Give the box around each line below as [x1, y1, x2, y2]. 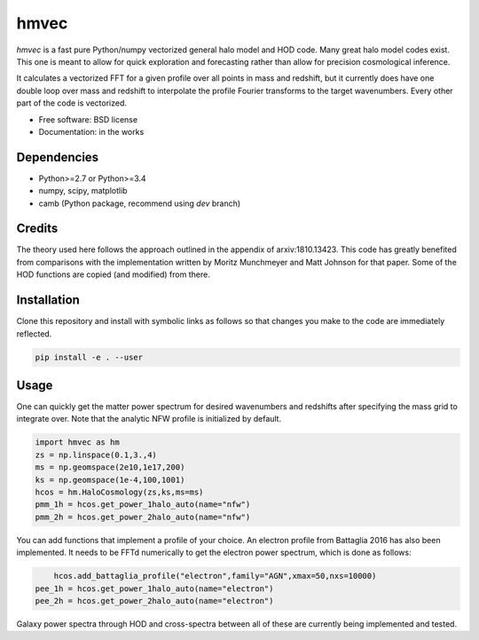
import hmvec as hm [35, 438, 120, 447]
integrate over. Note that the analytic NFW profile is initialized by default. [16, 414, 282, 424]
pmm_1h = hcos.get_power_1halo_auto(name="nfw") [35, 500, 251, 510]
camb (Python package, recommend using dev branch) [38, 198, 241, 209]
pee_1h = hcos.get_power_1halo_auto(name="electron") [35, 583, 274, 594]
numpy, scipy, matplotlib [38, 186, 128, 196]
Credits [16, 221, 59, 236]
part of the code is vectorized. [16, 98, 128, 108]
